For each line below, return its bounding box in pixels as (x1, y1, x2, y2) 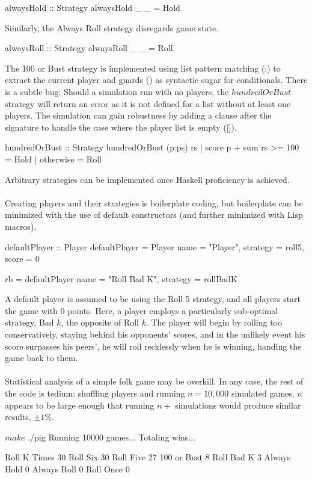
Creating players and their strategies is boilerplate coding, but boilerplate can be (5, 196, 303, 209)
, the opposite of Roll (61, 316, 139, 329)
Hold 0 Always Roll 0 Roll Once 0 (5, 463, 130, 475)
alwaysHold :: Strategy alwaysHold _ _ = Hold (5, 1, 180, 13)
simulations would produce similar (175, 398, 301, 411)
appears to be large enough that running (5, 398, 154, 411)
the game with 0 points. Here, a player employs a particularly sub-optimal (5, 304, 278, 317)
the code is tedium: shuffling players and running (5, 387, 185, 400)
